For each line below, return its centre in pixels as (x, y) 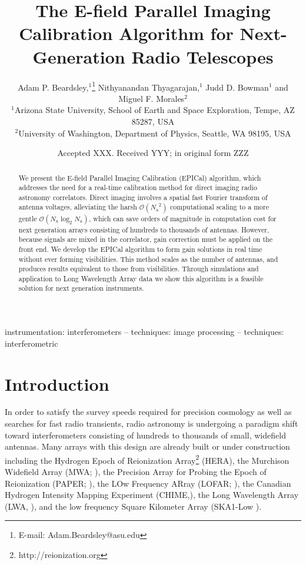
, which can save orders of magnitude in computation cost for (183, 218)
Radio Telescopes (202, 56)
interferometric (31, 343)
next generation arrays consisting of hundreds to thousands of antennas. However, (144, 229)
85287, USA (153, 121)
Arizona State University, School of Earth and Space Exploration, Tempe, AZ (154, 110)
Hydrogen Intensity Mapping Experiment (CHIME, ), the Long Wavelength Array (152, 495)
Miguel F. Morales (152, 98)
